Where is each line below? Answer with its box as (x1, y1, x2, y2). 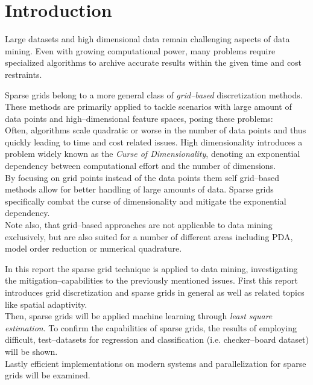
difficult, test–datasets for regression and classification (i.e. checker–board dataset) (5, 333, 309, 346)
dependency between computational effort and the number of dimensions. (5, 159, 276, 172)
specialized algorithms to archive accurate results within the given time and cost (5, 56, 302, 69)
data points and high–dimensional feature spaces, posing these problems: (5, 112, 273, 124)
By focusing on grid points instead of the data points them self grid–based (5, 171, 279, 183)
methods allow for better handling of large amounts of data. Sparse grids (5, 183, 274, 196)
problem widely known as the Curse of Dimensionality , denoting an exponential (5, 147, 300, 160)
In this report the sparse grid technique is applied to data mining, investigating (5, 262, 298, 275)
